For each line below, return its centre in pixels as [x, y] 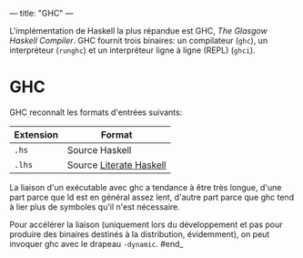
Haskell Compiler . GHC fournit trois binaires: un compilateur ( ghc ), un [139, 41]
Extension [36, 134]
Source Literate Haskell [116, 165]
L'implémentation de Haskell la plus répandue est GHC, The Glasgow [139, 31]
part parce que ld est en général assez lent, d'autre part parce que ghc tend [151, 197]
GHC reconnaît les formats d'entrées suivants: [96, 112]
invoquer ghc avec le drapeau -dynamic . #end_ [96, 243]
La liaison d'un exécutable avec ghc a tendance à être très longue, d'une [146, 187]
